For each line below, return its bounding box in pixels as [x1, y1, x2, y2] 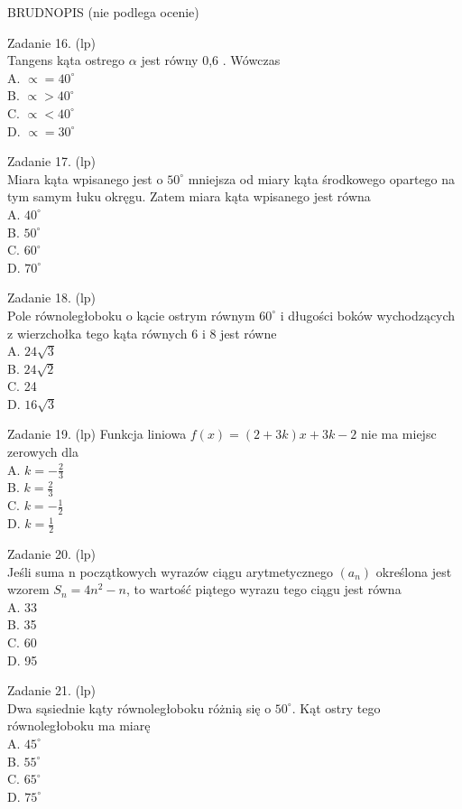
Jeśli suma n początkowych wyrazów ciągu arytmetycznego [7, 562, 333, 581]
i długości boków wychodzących [280, 305, 456, 324]
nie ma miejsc [360, 424, 437, 443]
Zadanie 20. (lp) [7, 544, 97, 563]
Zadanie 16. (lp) [7, 33, 97, 51]
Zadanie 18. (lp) [7, 288, 97, 307]
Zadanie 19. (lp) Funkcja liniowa [7, 424, 187, 443]
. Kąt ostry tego [291, 698, 381, 717]
